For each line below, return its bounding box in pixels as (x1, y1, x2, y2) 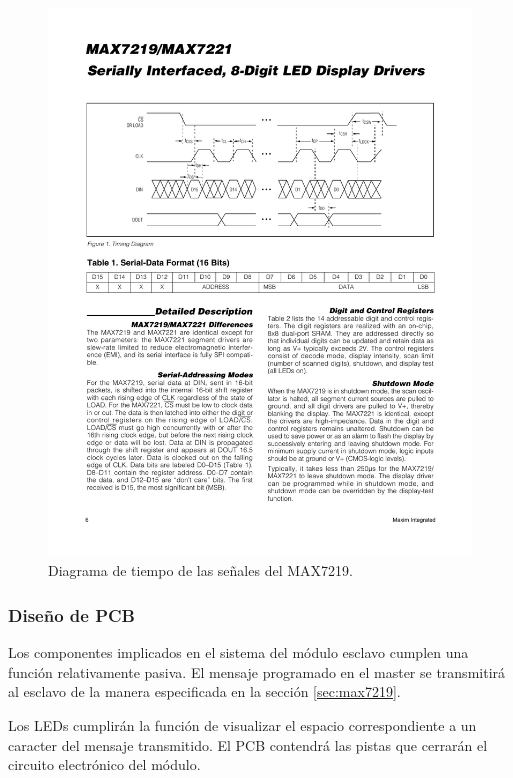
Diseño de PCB (8, 603, 135, 627)
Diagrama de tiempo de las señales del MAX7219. (48, 560, 353, 581)
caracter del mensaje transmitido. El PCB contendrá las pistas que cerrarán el (8, 734, 488, 755)
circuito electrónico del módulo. (8, 754, 201, 775)
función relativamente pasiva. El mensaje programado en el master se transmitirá (8, 661, 506, 682)
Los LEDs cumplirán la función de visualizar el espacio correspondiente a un (8, 715, 477, 736)
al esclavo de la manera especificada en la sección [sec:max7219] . (8, 681, 401, 702)
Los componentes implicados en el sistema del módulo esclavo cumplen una (8, 642, 469, 663)
